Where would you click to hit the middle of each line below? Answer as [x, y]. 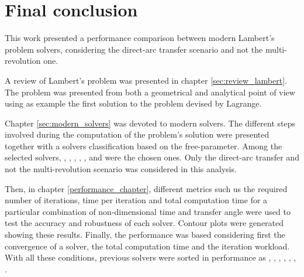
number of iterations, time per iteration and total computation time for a [136, 200]
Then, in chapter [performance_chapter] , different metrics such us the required [146, 188]
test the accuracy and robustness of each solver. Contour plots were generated [144, 223]
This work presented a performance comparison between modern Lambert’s [140, 38]
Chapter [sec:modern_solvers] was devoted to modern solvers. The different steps [150, 123]
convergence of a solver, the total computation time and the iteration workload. [147, 246]
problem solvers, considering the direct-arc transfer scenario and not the [134, 49]
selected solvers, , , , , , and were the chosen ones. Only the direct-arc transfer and [152, 157]
